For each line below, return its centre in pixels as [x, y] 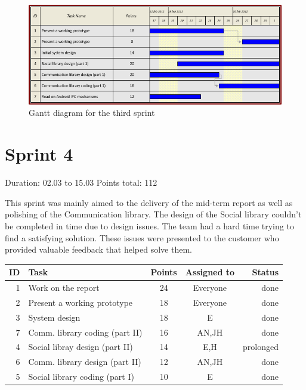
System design [54, 317]
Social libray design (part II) [81, 347]
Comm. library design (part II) [85, 362]
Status [265, 272]
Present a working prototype [81, 302]
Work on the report [64, 288]
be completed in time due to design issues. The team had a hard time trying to [149, 225]
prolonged [261, 347]
